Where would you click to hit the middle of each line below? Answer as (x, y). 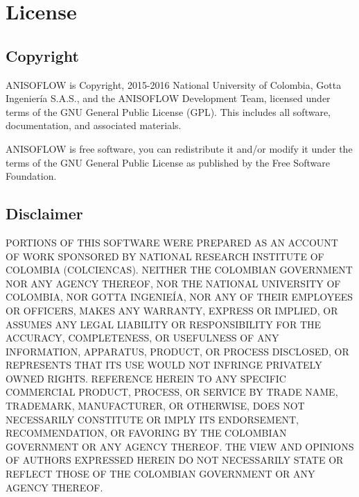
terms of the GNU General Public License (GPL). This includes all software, (168, 111)
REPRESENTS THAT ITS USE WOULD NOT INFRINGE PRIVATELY (164, 365)
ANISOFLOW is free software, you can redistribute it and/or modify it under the (179, 148)
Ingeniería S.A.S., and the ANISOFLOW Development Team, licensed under (168, 98)
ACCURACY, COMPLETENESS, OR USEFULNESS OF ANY (142, 338)
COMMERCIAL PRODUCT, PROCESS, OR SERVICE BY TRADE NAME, (172, 392)
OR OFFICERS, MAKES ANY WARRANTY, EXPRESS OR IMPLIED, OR (172, 310)
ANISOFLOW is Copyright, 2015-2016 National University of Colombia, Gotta (174, 84)
